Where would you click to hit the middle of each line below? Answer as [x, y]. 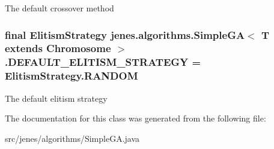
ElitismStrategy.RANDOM [72, 76]
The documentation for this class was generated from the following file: [135, 118]
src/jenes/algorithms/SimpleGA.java [72, 138]
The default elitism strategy [56, 98]
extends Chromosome [58, 48]
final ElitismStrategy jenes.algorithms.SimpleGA [125, 34]
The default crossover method [59, 8]
